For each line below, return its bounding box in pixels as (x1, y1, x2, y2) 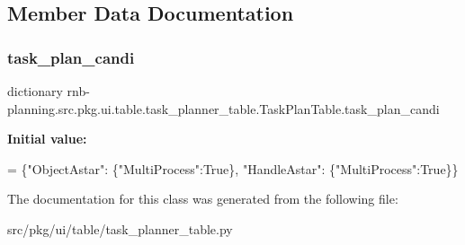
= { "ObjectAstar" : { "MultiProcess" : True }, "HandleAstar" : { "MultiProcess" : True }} (7, 159, 459, 178)
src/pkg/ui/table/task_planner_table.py (7, 219, 233, 238)
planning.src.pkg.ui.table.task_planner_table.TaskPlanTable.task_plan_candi (7, 99, 440, 118)
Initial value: (7, 129, 87, 148)
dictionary (7, 82, 63, 100)
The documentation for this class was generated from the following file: (7, 189, 398, 208)
